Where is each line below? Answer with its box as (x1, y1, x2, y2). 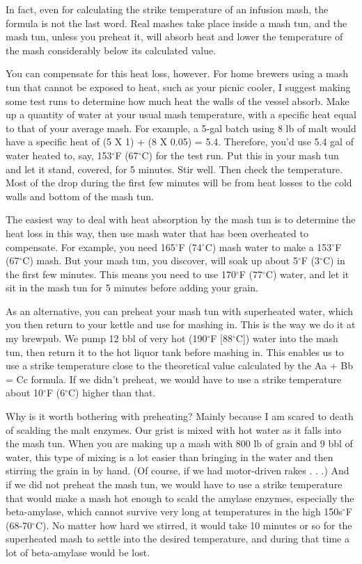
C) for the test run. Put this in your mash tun (141, 147, 339, 162)
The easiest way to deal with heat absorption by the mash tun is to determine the (6, 212, 356, 227)
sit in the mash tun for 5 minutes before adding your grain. (6, 280, 258, 295)
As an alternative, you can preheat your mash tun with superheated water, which (6, 303, 353, 318)
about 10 (6, 385, 44, 400)
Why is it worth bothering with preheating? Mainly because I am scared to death (6, 409, 354, 424)
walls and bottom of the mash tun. (6, 188, 154, 203)
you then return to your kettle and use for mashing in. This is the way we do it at (6, 317, 356, 332)
